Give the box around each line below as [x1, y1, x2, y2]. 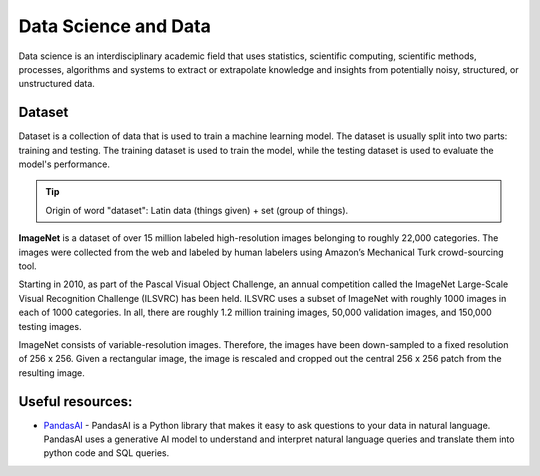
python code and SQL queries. [43, 447, 170, 459]
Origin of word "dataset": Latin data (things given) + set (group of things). [45, 204, 349, 216]
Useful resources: [18, 393, 133, 410]
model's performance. [18, 158, 110, 170]
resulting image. [18, 366, 85, 379]
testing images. [18, 320, 82, 332]
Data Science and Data [18, 15, 212, 37]
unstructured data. [18, 78, 95, 90]
